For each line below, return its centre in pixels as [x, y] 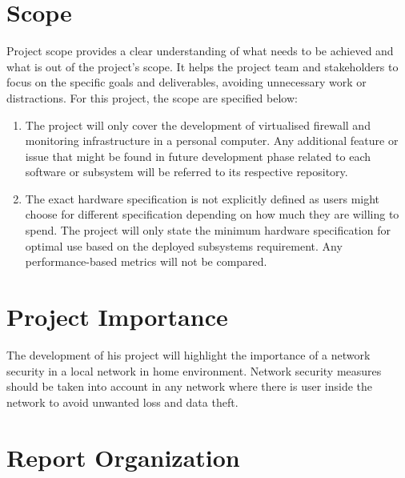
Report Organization [123, 457]
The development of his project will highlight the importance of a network [188, 354]
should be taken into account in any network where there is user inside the [190, 386]
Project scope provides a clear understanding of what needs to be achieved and [200, 51]
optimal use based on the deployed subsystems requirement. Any [184, 245]
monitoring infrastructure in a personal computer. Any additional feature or [212, 141]
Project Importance [117, 317]
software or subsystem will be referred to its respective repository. [186, 172]
